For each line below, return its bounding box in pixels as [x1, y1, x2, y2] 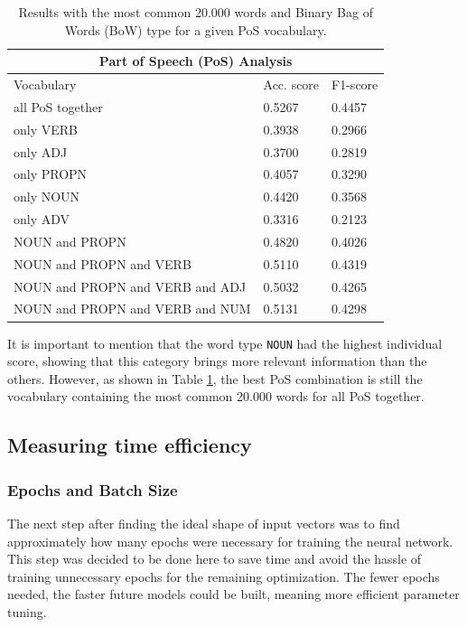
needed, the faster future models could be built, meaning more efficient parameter [7, 585, 460, 604]
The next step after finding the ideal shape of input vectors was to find [7, 514, 400, 532]
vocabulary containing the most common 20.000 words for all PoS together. [7, 387, 425, 406]
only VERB [14, 119, 78, 138]
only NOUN [14, 187, 80, 206]
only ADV [14, 210, 70, 229]
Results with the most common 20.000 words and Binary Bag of [18, 3, 373, 21]
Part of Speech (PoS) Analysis [98, 51, 293, 70]
